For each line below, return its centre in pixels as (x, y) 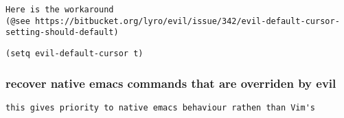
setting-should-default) (62, 33)
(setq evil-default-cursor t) (74, 53)
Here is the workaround (60, 10)
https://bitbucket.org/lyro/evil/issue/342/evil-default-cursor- (187, 21)
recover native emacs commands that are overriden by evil (171, 83)
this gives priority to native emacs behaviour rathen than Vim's (161, 107)
